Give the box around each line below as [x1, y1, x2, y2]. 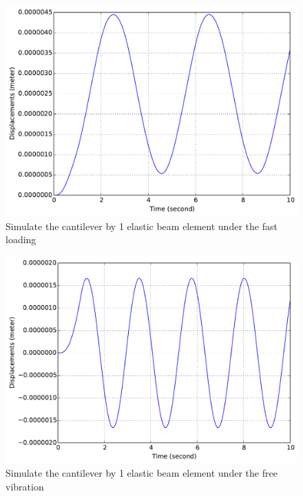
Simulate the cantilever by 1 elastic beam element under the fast [6, 218, 278, 233]
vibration [6, 479, 44, 493]
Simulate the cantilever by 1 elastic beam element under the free [6, 466, 278, 480]
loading [6, 232, 36, 247]
